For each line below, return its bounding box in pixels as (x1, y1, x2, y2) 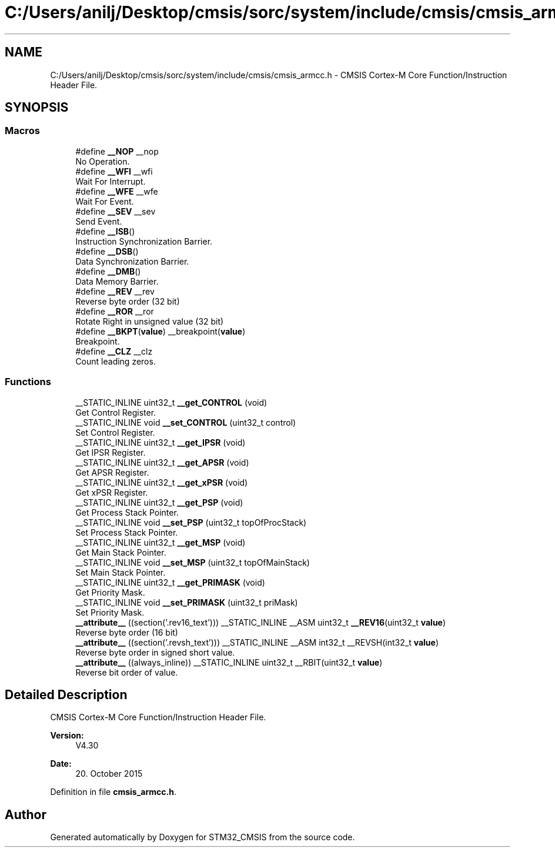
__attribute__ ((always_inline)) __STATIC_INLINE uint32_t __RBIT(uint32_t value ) (75, 657, 383, 667)
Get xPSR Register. (75, 487, 148, 497)
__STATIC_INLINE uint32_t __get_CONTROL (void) (75, 397, 268, 407)
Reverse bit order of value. (75, 667, 178, 677)
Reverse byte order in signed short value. (75, 647, 235, 657)
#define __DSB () (75, 246, 139, 256)
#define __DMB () (75, 266, 141, 276)
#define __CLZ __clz (75, 346, 153, 356)
